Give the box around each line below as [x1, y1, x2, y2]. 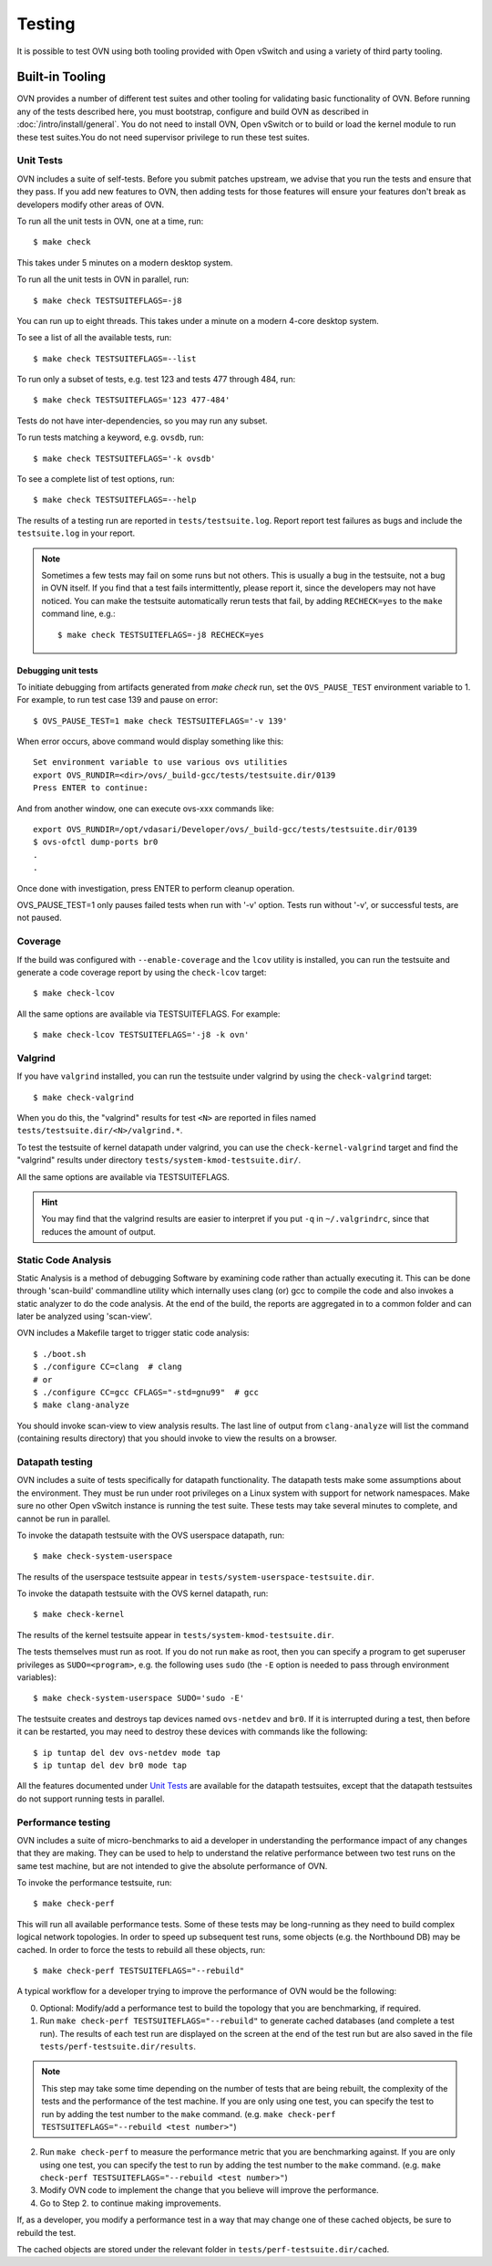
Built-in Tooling [16, 69, 107, 85]
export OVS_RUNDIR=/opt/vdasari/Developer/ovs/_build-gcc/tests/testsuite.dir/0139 [33, 824, 418, 835]
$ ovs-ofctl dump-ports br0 [33, 837, 159, 848]
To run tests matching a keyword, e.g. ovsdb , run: [16, 432, 204, 443]
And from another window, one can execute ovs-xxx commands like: [16, 803, 275, 814]
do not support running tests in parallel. [16, 1793, 166, 1804]
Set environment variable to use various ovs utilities [33, 757, 288, 768]
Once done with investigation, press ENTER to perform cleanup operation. [16, 882, 295, 893]
